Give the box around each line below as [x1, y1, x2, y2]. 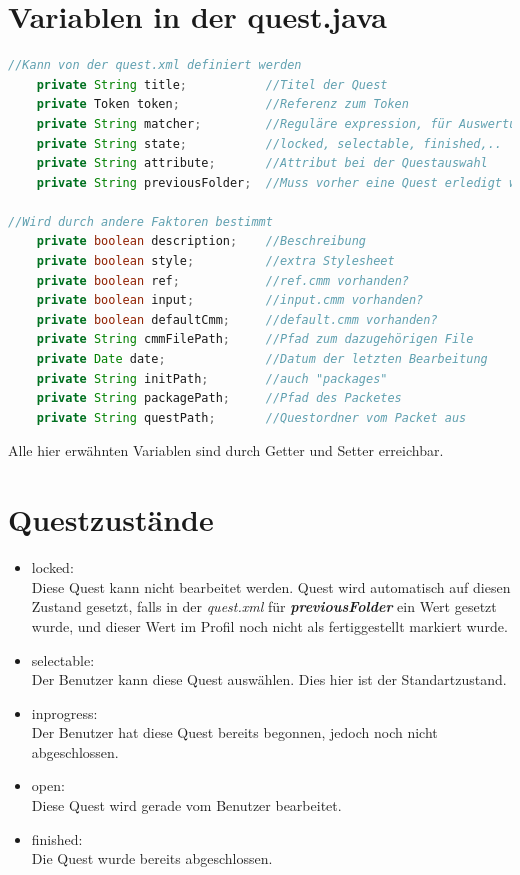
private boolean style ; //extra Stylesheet [36, 254, 395, 269]
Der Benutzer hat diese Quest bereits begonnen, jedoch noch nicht [31, 722, 438, 743]
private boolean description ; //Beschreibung [36, 234, 367, 249]
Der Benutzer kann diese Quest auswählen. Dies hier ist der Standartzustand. [31, 669, 507, 690]
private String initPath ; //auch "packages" [36, 371, 388, 386]
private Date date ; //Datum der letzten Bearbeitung [36, 352, 488, 367]
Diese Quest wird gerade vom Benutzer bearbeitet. [31, 795, 342, 816]
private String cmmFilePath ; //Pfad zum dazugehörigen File [36, 332, 474, 347]
